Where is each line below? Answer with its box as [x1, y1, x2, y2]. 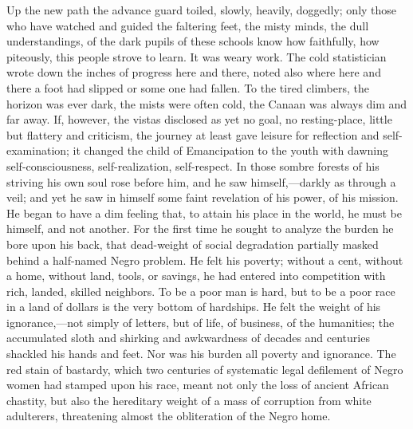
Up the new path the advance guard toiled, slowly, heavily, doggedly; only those [6, 2, 397, 18]
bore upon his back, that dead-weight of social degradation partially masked [6, 235, 379, 252]
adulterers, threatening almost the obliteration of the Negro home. [6, 407, 331, 424]
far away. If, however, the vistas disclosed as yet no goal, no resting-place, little [6, 111, 392, 128]
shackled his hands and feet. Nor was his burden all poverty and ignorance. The [6, 345, 396, 362]
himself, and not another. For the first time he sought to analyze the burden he [6, 220, 394, 237]
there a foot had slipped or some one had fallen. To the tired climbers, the [6, 79, 369, 96]
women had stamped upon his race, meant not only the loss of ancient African [6, 376, 389, 393]
